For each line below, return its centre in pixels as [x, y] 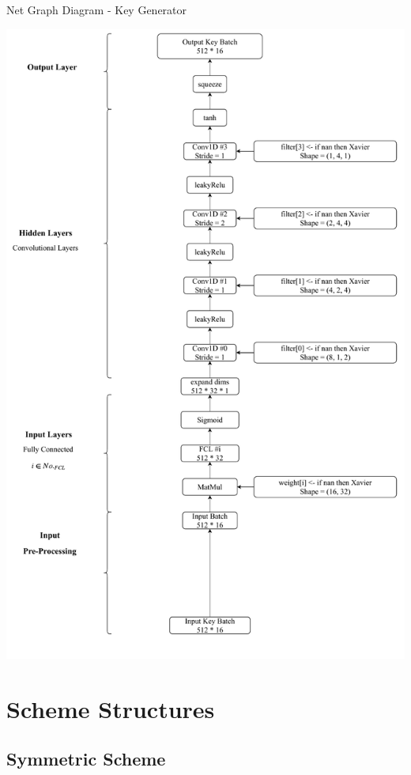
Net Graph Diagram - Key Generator [97, 9]
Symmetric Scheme [86, 759]
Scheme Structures [111, 708]
